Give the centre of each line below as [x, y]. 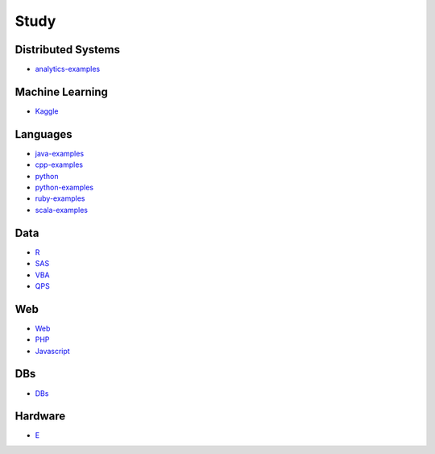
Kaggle [47, 111]
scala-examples [62, 210]
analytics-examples [68, 69]
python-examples [64, 187]
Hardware [40, 417]
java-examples [60, 153]
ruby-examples [60, 198]
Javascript [52, 351]
